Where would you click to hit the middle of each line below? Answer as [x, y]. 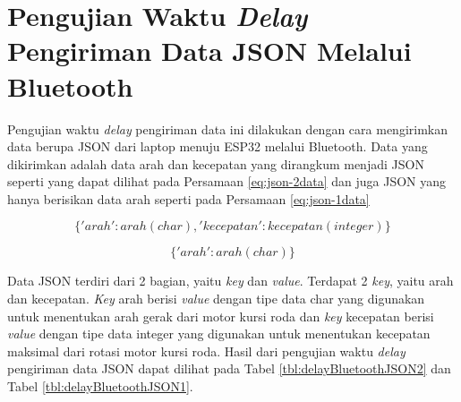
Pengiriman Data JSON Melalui [209, 51]
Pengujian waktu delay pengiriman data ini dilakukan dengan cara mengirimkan [227, 128]
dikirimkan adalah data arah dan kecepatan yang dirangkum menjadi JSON [216, 163]
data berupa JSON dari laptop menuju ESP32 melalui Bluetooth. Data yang [218, 146]
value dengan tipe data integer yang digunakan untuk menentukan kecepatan [219, 334]
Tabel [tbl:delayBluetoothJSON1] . [100, 386]
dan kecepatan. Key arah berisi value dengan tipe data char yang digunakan [216, 299]
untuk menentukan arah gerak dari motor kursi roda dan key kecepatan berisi [221, 316]
